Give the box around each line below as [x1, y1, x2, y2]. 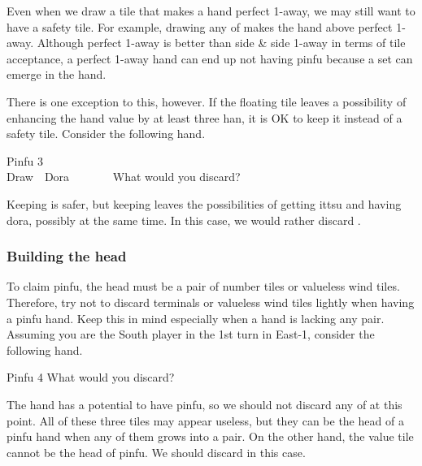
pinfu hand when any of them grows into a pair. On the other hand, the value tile [7, 428, 414, 445]
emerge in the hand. [7, 66, 107, 83]
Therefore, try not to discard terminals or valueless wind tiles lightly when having [7, 293, 415, 310]
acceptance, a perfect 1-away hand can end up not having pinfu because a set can [7, 50, 413, 67]
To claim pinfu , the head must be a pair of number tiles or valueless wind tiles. [7, 278, 400, 295]
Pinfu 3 [7, 152, 43, 169]
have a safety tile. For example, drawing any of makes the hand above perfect [7, 18, 393, 35]
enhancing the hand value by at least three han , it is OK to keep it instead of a [7, 109, 402, 126]
